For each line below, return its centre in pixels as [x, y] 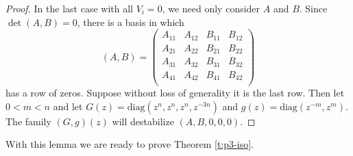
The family [28, 121]
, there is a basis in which [131, 22]
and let [68, 106]
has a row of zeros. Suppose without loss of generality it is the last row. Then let [175, 93]
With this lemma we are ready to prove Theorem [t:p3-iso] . [130, 144]
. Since [313, 8]
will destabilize [143, 121]
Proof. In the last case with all [69, 8]
